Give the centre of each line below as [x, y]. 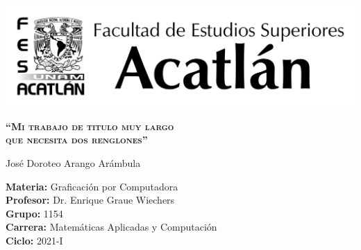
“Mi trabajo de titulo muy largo [90, 126]
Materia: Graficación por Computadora [92, 186]
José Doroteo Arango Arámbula [73, 162]
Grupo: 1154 [34, 213]
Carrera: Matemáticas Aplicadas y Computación [111, 227]
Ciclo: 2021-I [34, 240]
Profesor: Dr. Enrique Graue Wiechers [90, 200]
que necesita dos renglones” [77, 140]
